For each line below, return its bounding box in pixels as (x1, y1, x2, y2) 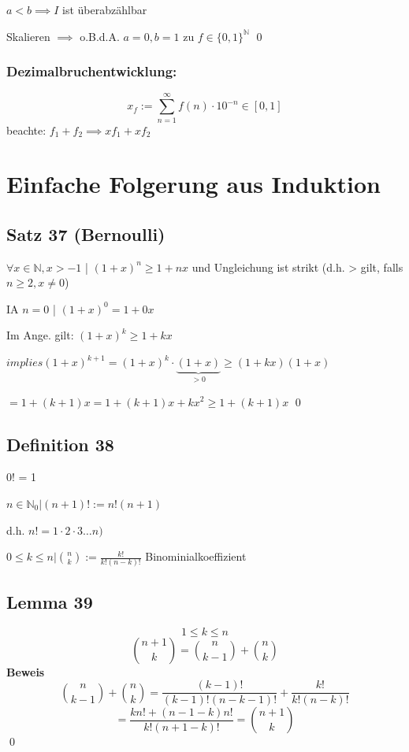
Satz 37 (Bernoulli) (6, 221, 165, 246)
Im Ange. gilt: (6, 327, 74, 343)
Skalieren (6, 28, 50, 44)
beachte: (6, 121, 46, 138)
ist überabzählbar (62, 2, 147, 17)
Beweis (6, 663, 45, 680)
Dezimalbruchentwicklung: (6, 61, 177, 81)
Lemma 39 (6, 589, 93, 613)
